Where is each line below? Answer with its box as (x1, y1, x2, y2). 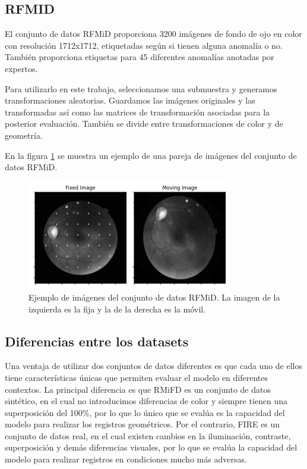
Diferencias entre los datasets (5, 332, 189, 350)
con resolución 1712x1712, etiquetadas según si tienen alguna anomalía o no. (5, 39, 283, 51)
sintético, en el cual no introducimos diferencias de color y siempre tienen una (5, 395, 288, 407)
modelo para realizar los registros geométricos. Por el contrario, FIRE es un (5, 418, 280, 430)
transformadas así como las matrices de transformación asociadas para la (5, 105, 270, 118)
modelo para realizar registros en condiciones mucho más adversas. (5, 453, 247, 465)
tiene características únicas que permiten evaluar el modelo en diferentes (5, 371, 268, 383)
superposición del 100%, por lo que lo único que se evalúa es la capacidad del (5, 406, 285, 418)
